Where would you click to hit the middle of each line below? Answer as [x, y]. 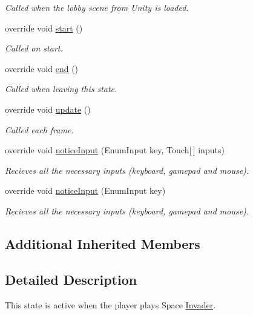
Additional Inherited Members [103, 243]
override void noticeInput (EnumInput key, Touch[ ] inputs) [115, 150]
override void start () [44, 28]
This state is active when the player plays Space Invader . [110, 304]
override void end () [42, 68]
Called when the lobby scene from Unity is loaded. [97, 7]
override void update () [48, 109]
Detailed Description [71, 279]
